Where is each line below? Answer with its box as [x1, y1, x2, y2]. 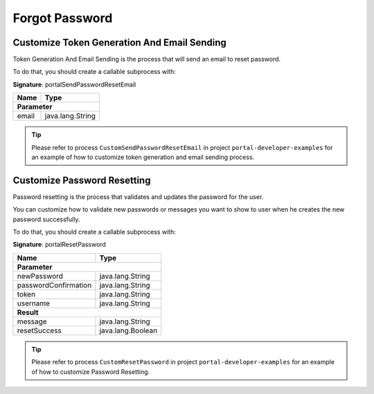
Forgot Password [12, 10, 113, 26]
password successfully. [12, 215, 80, 223]
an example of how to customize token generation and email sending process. [31, 153, 255, 162]
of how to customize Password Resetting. [31, 367, 150, 376]
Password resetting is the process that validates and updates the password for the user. [12, 192, 264, 200]
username [17, 298, 51, 308]
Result [17, 308, 39, 317]
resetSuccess [17, 326, 62, 335]
